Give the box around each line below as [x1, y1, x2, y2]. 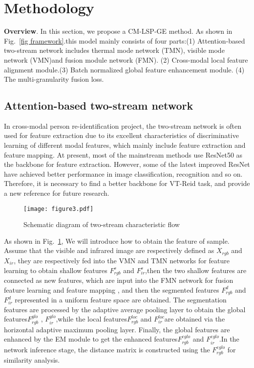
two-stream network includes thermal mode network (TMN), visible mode [4, 45, 225, 55]
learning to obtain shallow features [4, 265, 107, 275]
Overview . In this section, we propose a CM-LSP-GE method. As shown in [4, 26, 233, 36]
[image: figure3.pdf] [23, 205, 94, 212]
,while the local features [56, 314, 127, 324]
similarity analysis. [4, 355, 60, 365]
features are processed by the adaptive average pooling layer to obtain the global [4, 304, 246, 314]
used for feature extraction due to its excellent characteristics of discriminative [4, 130, 239, 140]
